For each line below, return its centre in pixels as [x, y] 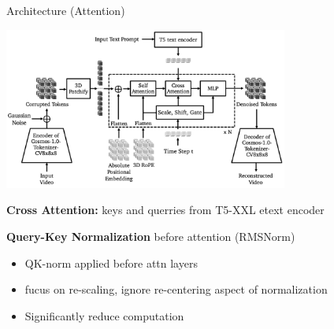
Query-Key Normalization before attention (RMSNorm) [151, 236]
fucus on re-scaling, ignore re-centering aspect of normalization [176, 289]
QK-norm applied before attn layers [111, 262]
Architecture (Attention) [66, 10]
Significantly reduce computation [104, 315]
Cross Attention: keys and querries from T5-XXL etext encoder [165, 210]
